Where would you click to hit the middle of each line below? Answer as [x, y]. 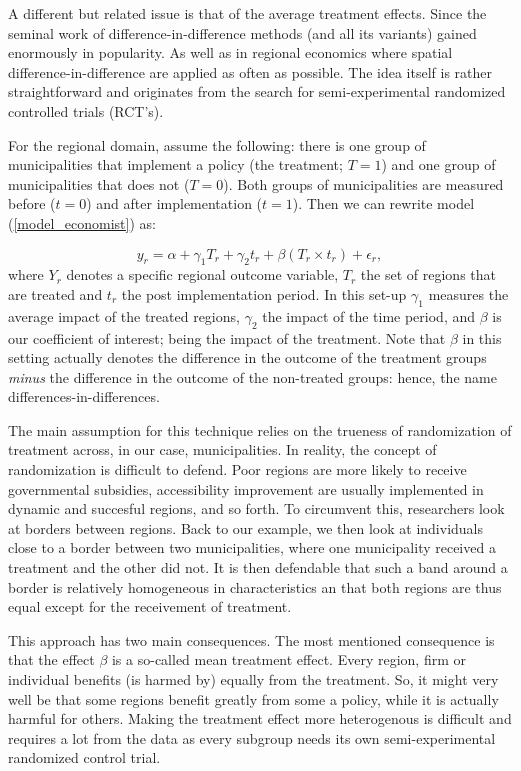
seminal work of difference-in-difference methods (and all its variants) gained [242, 32]
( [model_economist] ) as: [82, 222]
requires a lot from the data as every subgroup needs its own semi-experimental [252, 737]
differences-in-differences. [84, 396]
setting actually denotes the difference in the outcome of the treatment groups [247, 357]
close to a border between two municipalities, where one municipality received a [252, 547]
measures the [468, 293]
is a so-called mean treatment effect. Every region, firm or [288, 659]
